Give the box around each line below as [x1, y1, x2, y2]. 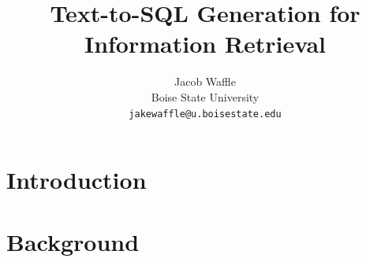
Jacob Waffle [174, 73, 236, 90]
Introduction [6, 164, 147, 196]
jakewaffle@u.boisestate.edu [129, 108, 282, 120]
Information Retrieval [84, 28, 327, 60]
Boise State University [151, 88, 260, 105]
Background [6, 225, 140, 257]
